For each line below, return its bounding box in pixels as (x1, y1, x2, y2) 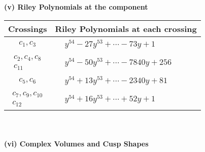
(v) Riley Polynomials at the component (4, 2, 148, 12)
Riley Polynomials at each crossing (55, 22, 197, 34)
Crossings (8, 22, 47, 34)
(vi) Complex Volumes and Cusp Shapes (4, 138, 149, 148)
